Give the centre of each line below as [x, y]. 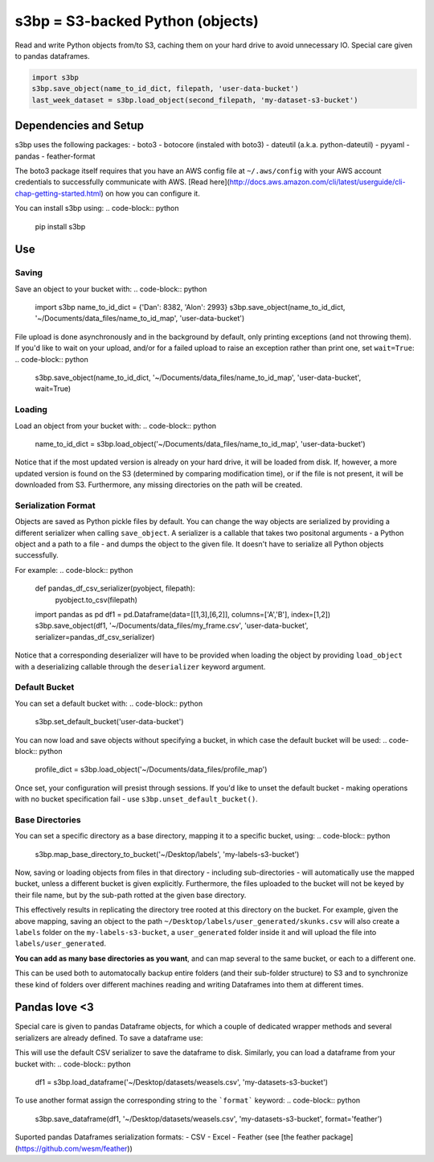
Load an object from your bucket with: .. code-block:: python [116, 426]
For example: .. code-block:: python [74, 570]
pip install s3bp [60, 226]
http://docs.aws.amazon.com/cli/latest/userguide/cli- [317, 182]
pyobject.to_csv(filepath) [96, 600]
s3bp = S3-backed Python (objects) [137, 21]
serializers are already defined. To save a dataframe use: [109, 1037]
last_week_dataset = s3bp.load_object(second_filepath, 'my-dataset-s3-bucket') [195, 100]
